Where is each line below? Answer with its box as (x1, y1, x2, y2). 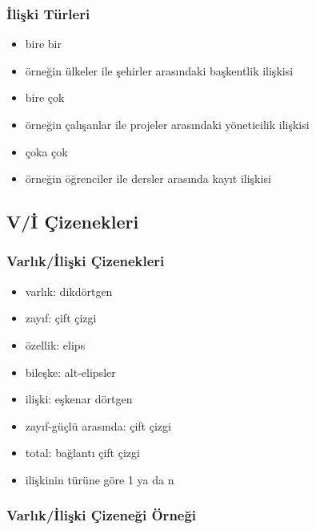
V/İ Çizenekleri (6, 209, 139, 234)
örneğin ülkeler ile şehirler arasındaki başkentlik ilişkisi (25, 62, 294, 79)
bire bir (25, 35, 62, 52)
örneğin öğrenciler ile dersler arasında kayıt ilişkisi (25, 170, 271, 187)
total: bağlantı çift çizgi (25, 444, 140, 461)
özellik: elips (25, 336, 86, 353)
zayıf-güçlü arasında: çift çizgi (25, 417, 171, 434)
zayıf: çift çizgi (25, 310, 97, 326)
